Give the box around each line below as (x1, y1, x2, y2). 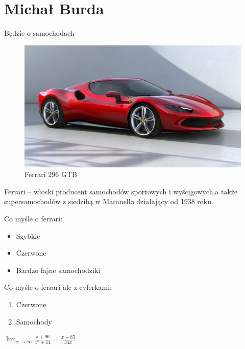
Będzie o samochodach (4, 28, 75, 38)
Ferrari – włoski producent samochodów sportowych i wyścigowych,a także (4, 186, 238, 196)
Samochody (16, 316, 52, 327)
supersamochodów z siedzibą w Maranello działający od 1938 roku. (4, 196, 213, 207)
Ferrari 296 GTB (24, 169, 77, 180)
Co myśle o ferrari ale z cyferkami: (4, 282, 112, 292)
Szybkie (16, 230, 40, 241)
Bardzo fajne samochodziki (16, 264, 101, 275)
